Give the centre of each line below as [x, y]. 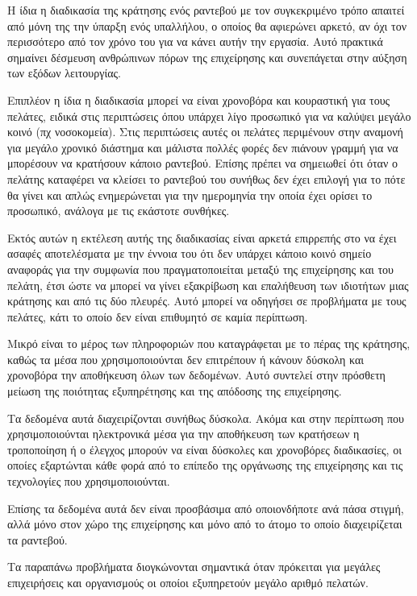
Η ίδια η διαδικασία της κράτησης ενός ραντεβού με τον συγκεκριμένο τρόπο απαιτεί [206, 10]
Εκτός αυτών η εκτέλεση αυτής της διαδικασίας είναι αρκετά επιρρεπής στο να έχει [202, 237]
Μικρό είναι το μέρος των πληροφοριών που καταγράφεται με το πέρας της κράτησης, [209, 344]
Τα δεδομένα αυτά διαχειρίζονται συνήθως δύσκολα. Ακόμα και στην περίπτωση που [206, 418]
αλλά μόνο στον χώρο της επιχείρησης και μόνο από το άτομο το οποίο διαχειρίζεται [205, 524]
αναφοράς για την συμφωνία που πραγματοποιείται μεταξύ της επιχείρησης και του [200, 269]
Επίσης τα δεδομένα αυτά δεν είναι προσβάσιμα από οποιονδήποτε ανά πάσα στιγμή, [206, 508]
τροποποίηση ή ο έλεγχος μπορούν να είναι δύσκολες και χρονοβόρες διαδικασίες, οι [204, 449]
